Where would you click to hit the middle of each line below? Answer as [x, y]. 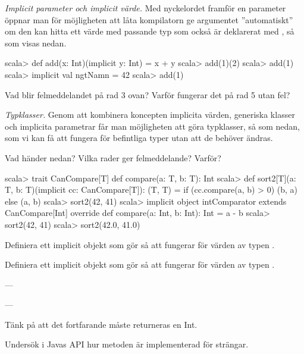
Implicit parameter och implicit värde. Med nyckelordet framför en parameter [145, 8]
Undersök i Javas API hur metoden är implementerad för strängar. [127, 344]
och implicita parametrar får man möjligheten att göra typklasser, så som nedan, [152, 126]
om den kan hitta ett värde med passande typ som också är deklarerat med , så [150, 31]
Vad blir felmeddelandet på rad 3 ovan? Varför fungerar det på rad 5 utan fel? [148, 94]
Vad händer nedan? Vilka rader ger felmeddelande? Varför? [113, 157]
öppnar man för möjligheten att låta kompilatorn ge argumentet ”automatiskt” [149, 19]
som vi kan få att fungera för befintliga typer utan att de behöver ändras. [139, 138]
